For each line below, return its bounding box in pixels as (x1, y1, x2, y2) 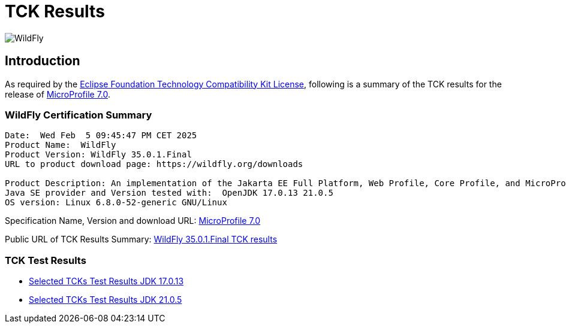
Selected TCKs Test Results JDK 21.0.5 (29, 294, 182, 305)
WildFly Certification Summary (5, 108, 152, 121)
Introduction (5, 53, 80, 69)
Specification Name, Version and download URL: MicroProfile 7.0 (5, 215, 261, 226)
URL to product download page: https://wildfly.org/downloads (5, 159, 303, 169)
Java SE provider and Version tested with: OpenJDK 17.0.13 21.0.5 (5, 188, 333, 198)
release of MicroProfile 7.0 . (5, 89, 111, 99)
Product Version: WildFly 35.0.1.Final (5, 150, 192, 160)
